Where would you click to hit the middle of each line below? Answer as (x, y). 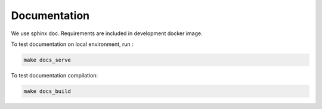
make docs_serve (47, 60)
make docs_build (47, 91)
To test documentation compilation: (55, 75)
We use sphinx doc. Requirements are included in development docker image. (107, 33)
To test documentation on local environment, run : (72, 44)
